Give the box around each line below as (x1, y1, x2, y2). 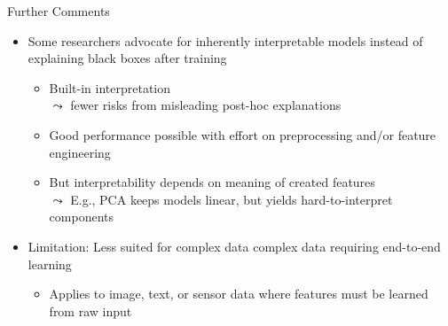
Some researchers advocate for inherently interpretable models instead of (28, 31, 423, 50)
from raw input (49, 301, 132, 320)
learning (28, 254, 72, 273)
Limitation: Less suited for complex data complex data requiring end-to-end (28, 237, 441, 255)
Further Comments (7, 2, 110, 19)
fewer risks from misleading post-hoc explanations (70, 96, 342, 114)
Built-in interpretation (49, 78, 171, 97)
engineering (49, 143, 111, 161)
